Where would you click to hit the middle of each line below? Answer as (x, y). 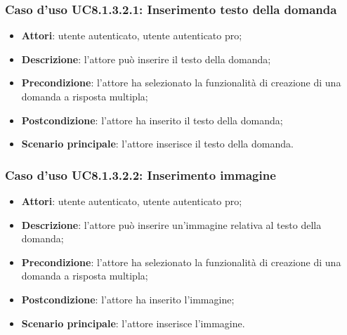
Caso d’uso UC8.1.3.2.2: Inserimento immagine (140, 175)
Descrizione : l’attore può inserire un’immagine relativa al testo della (171, 224)
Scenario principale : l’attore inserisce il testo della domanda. (157, 144)
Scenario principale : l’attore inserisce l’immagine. (133, 323)
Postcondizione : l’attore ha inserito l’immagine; (128, 299)
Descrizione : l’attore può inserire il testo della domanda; (146, 59)
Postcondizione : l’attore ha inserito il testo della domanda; (152, 120)
